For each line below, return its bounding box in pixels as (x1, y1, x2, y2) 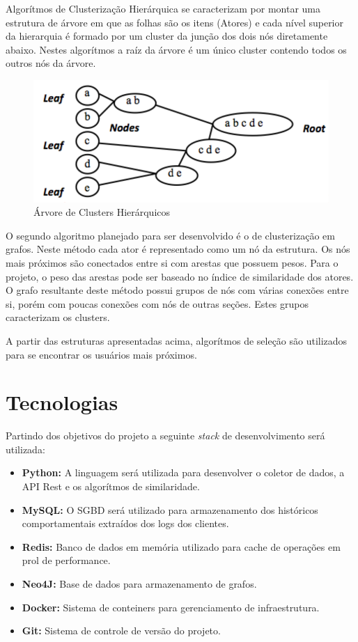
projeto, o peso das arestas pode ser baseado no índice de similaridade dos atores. (6, 269, 354, 283)
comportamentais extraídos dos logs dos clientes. (22, 516, 229, 531)
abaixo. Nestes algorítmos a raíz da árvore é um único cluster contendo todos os (6, 42, 347, 56)
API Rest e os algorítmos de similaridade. (22, 479, 200, 494)
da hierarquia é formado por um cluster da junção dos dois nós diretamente (6, 29, 328, 43)
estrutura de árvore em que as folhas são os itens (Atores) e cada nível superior (6, 15, 344, 29)
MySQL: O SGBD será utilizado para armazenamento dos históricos (22, 502, 318, 517)
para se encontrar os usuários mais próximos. (6, 347, 197, 361)
